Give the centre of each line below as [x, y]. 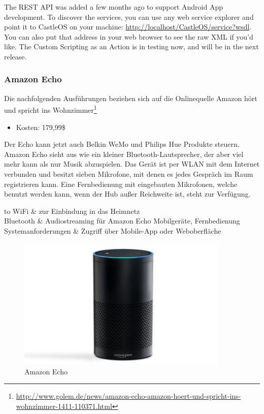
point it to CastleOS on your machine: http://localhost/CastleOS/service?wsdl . [128, 27]
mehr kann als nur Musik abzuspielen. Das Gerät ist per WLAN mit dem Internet [132, 164]
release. [15, 56]
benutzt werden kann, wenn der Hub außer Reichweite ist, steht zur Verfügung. [127, 194]
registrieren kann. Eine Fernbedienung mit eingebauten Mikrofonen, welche [121, 184]
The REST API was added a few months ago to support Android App [114, 7]
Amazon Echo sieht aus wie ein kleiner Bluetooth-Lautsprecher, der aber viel [124, 154]
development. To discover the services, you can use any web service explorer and [129, 17]
